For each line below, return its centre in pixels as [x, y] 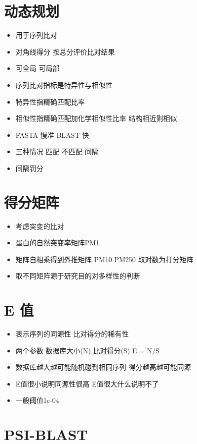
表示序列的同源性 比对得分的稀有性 [72, 334]
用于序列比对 [36, 35]
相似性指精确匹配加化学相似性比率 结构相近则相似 [96, 118]
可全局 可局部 [38, 68]
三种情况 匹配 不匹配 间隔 [57, 151]
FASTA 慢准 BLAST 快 [52, 135]
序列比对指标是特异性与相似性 [64, 84]
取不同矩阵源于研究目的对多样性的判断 [78, 276]
